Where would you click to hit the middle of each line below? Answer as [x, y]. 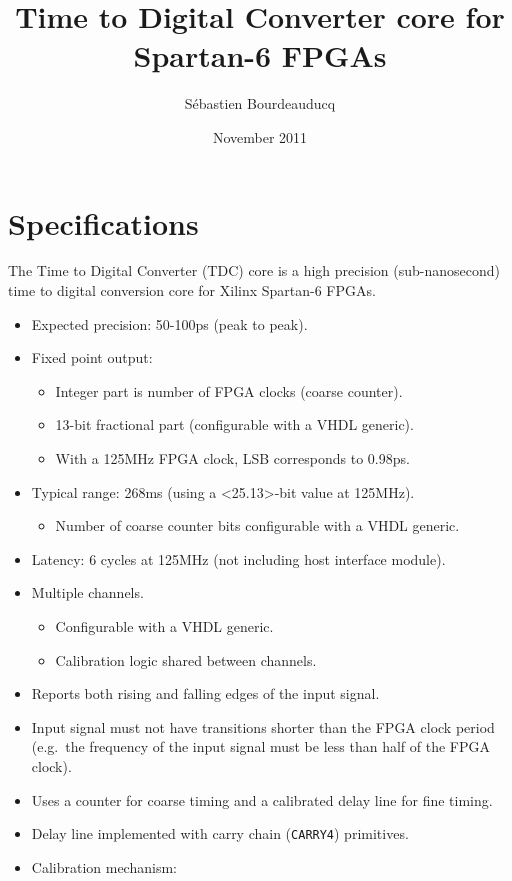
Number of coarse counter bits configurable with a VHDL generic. [257, 525]
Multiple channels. [87, 592]
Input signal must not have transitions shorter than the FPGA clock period [263, 726]
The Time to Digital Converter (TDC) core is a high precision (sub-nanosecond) [254, 270]
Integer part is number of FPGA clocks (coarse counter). [229, 390]
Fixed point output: [92, 357]
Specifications [103, 222]
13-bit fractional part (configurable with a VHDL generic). [234, 424]
